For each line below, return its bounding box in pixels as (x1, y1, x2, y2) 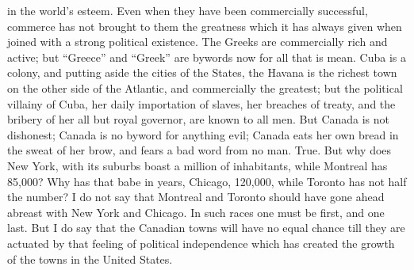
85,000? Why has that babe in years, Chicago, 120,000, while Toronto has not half (7, 173, 407, 189)
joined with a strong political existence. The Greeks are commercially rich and (7, 33, 388, 50)
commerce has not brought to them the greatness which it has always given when (7, 17, 402, 34)
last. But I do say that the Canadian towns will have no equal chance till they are (7, 219, 405, 236)
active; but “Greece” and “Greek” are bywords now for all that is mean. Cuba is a (7, 48, 407, 65)
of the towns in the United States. (7, 250, 173, 267)
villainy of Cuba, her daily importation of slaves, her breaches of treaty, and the (7, 95, 396, 112)
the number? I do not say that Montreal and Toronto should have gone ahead (7, 188, 385, 205)
